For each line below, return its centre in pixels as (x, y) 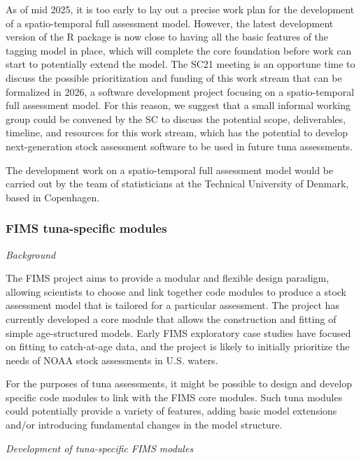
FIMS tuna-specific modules (86, 228)
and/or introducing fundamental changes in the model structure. (144, 425)
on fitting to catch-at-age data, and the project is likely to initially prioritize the (178, 346)
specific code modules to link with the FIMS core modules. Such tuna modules (174, 397)
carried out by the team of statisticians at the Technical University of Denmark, (177, 184)
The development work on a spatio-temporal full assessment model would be (170, 170)
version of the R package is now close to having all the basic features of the (167, 37)
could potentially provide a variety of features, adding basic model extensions (171, 411)
